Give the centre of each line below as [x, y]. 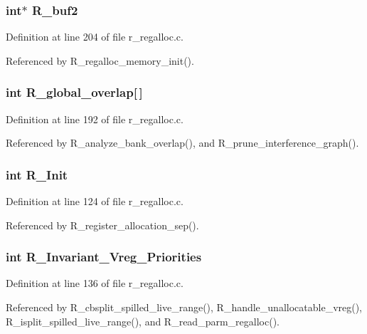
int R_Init [37, 174]
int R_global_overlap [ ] [74, 92]
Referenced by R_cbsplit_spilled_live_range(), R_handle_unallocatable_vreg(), [184, 307]
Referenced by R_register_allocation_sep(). [102, 225]
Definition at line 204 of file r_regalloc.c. [95, 37]
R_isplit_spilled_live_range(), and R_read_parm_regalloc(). [143, 321]
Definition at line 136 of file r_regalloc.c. [95, 283]
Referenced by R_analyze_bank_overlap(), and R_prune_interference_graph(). [182, 143]
